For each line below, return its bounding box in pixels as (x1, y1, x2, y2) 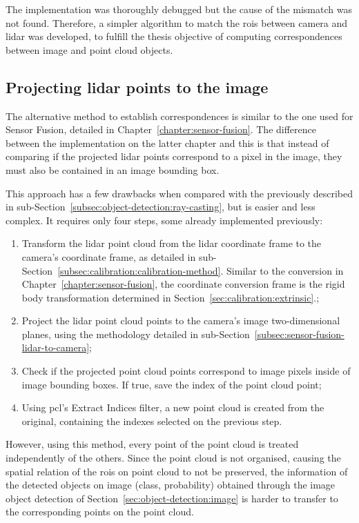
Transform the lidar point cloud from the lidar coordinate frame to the (21, 236, 322, 250)
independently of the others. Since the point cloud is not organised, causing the (6, 451, 341, 465)
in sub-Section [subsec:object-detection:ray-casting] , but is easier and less (6, 199, 316, 214)
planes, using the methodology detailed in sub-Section (21, 326, 250, 341)
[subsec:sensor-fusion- (254, 326, 345, 341)
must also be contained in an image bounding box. (6, 162, 220, 177)
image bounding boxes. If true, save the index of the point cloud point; (21, 377, 322, 391)
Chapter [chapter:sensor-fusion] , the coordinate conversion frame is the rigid (21, 277, 345, 291)
